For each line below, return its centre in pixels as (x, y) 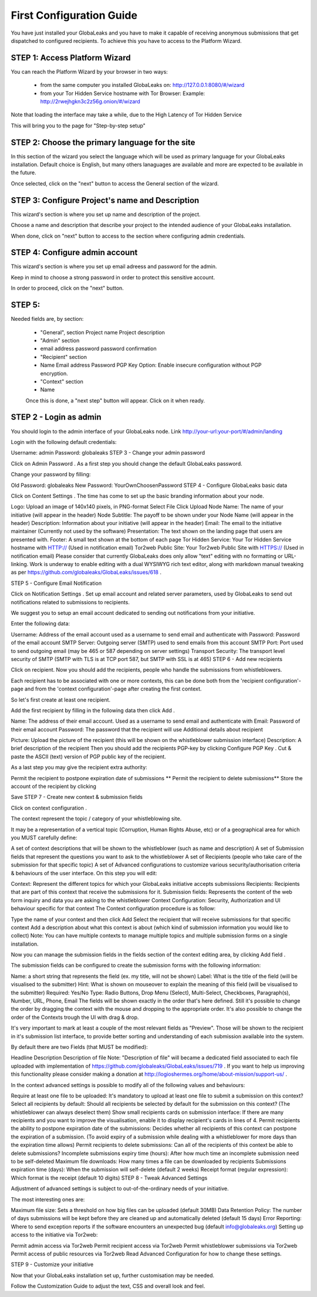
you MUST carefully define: (44, 837)
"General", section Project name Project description (103, 332)
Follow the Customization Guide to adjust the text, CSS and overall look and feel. (108, 1286)
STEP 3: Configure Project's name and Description (105, 200)
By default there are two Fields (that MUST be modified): (79, 1047)
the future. (23, 172)
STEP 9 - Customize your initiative (52, 1265)
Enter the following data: (41, 624)
